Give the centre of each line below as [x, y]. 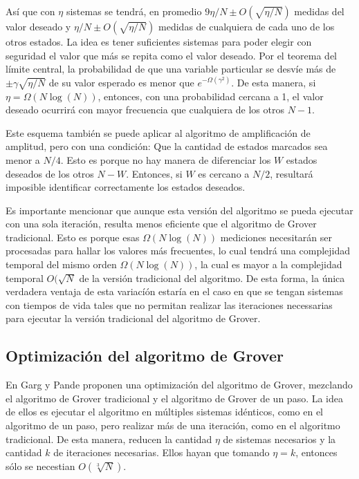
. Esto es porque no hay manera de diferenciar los [166, 159]
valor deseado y [38, 26]
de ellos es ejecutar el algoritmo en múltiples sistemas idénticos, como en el [165, 412]
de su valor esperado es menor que [121, 82]
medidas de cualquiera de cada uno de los [247, 26]
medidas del [319, 11]
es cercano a [224, 173]
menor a [23, 159]
